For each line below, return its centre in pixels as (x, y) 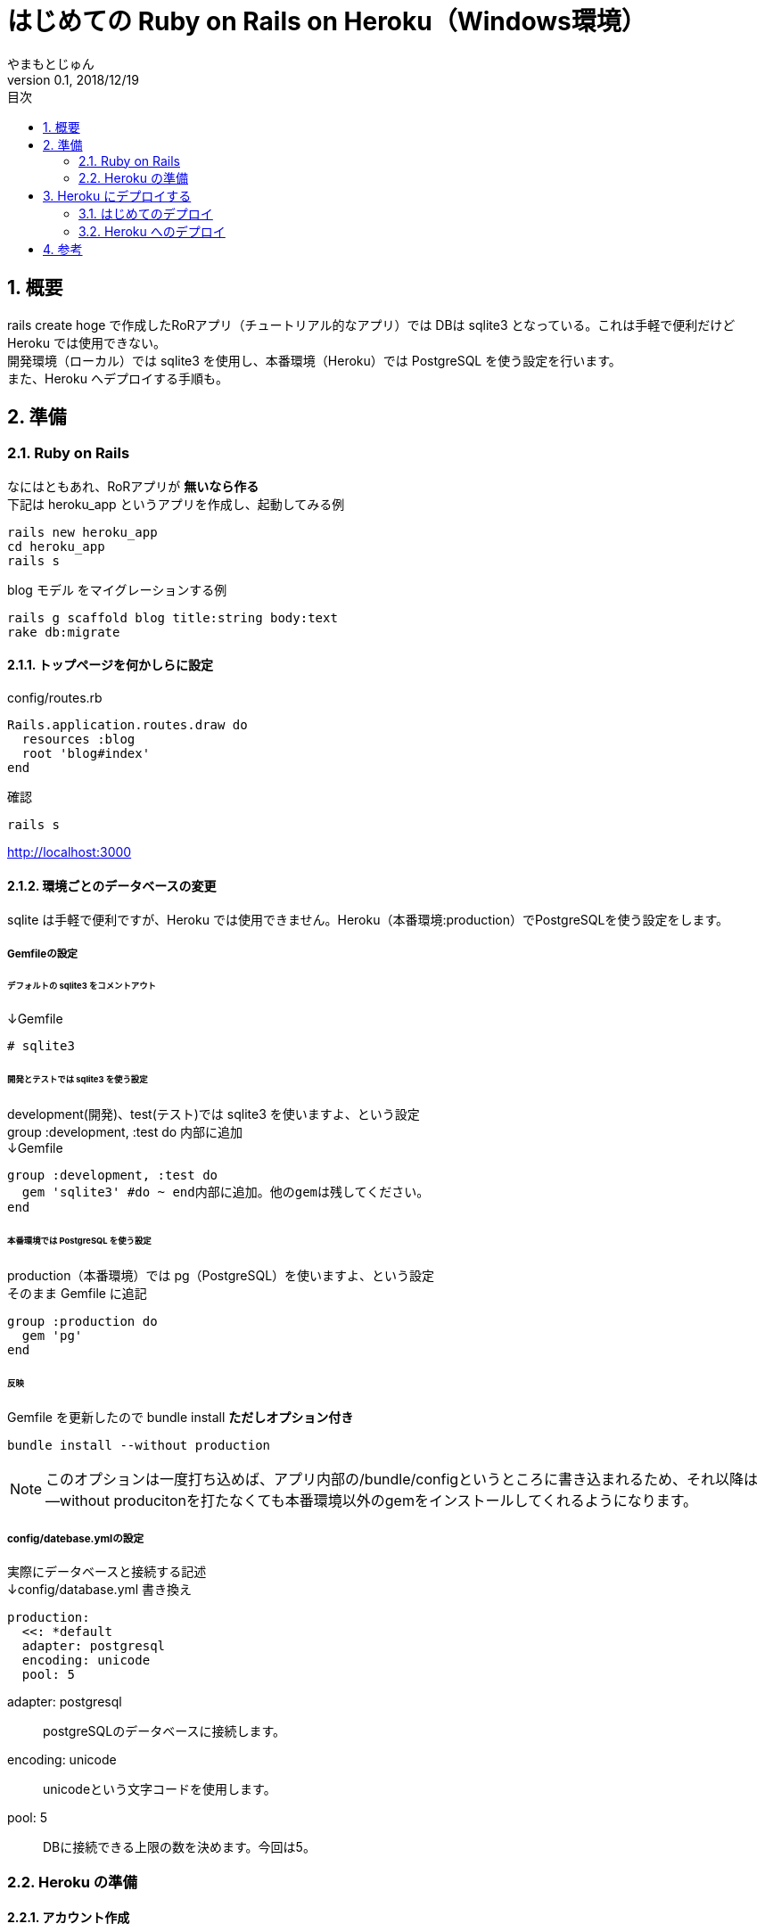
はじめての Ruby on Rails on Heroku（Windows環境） (327, 21)
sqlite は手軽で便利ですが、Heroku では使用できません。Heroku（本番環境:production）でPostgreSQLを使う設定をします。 (368, 920)
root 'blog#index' (86, 754)
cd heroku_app (56, 546)
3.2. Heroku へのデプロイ (152, 231)
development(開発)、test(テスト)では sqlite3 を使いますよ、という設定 (214, 1114)
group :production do (82, 1321)
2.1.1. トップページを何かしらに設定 (110, 665)
